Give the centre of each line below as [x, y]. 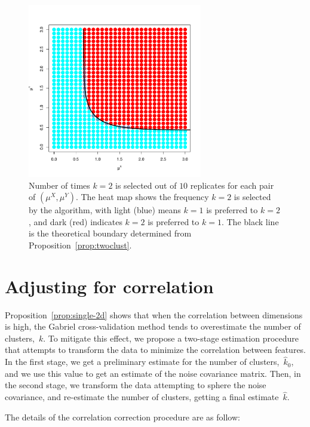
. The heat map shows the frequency [142, 197]
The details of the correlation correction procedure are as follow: [122, 417]
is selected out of [146, 185]
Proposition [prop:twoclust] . [80, 245]
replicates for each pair [232, 185]
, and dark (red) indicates [76, 221]
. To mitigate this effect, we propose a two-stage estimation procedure [171, 338]
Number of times [59, 185]
